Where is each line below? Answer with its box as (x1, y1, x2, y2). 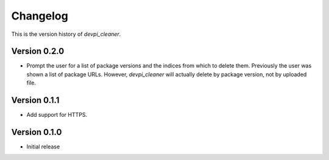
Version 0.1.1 (11, 95, 60, 106)
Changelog (11, 9, 68, 23)
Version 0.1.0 (11, 127, 62, 137)
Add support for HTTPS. (26, 111, 88, 119)
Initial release (26, 143, 60, 150)
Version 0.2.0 (11, 46, 65, 57)
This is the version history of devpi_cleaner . (11, 30, 121, 38)
